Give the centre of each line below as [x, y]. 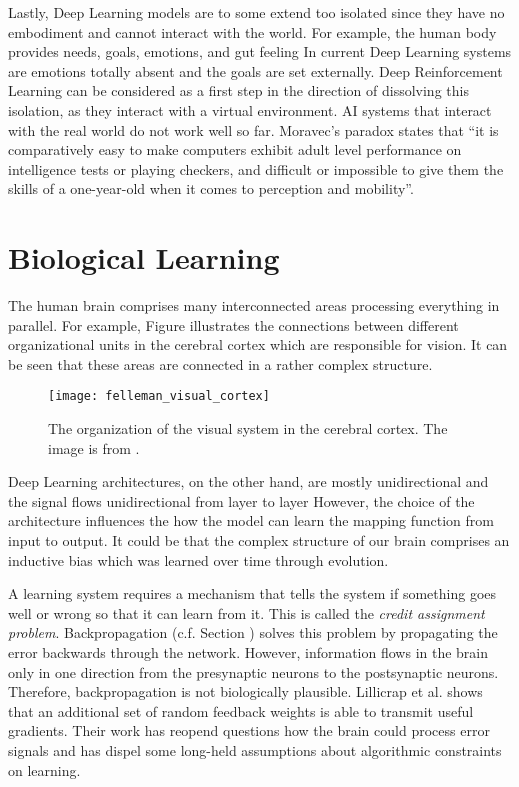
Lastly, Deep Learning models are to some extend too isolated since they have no [256, 12]
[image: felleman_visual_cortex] [159, 396]
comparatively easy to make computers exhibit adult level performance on [235, 149]
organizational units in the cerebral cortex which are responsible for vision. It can [258, 344]
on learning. [44, 769]
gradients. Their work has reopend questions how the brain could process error [249, 730]
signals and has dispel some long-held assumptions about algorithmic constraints [255, 750]
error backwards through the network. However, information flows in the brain [248, 652]
